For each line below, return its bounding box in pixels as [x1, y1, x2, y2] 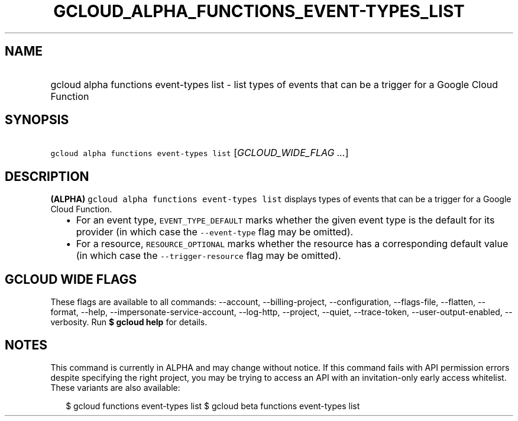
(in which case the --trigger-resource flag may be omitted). [76, 250, 341, 262]
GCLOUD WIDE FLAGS [5, 271, 137, 287]
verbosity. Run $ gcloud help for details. [50, 317, 208, 328]
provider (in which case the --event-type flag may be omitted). [76, 226, 354, 238]
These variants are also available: [50, 382, 180, 393]
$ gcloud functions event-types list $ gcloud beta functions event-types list [66, 400, 360, 411]
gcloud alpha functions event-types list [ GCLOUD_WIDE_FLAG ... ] [50, 147, 349, 159]
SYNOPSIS [5, 112, 69, 128]
